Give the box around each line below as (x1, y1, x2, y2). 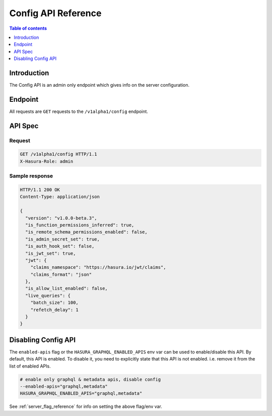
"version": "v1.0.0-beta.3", (25, 215, 98, 221)
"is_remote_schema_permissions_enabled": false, (25, 229, 148, 235)
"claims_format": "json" (30, 271, 92, 277)
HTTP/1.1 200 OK (20, 187, 60, 193)
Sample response (9, 172, 53, 180)
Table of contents (9, 25, 47, 31)
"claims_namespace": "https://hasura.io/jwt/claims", (30, 265, 166, 270)
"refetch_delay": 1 (30, 307, 79, 313)
